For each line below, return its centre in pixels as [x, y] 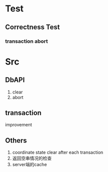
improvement [19, 125]
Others [16, 140]
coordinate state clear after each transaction [58, 153]
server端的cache [29, 165]
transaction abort [27, 41]
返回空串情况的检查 [32, 158]
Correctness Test [33, 27]
